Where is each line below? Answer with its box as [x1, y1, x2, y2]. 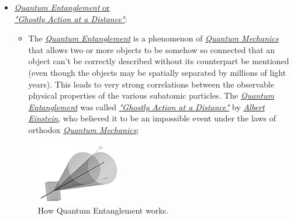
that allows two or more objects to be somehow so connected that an [28, 43, 275, 55]
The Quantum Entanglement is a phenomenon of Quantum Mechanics [28, 32, 279, 44]
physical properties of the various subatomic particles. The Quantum [28, 89, 274, 102]
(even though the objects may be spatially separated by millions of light [28, 66, 286, 78]
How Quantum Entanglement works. [37, 204, 168, 216]
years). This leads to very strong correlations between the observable [28, 78, 274, 90]
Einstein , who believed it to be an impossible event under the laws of [28, 112, 276, 124]
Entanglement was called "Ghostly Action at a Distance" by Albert [28, 100, 265, 113]
